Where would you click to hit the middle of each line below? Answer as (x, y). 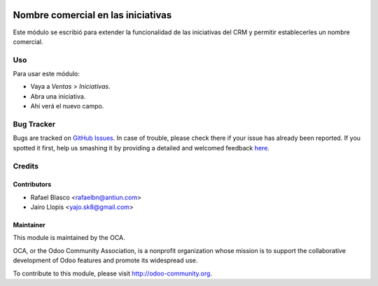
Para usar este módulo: (47, 74)
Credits (26, 166)
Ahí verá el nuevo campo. (67, 106)
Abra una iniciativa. (58, 96)
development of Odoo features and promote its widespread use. (105, 260)
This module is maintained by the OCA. (69, 238)
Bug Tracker (34, 124)
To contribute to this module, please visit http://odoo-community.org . (113, 273)
